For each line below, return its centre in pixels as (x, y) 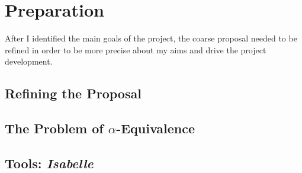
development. (29, 61)
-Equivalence (156, 128)
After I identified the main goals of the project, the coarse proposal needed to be (151, 38)
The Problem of (54, 128)
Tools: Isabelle (49, 163)
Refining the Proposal (73, 93)
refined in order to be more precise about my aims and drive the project (136, 49)
